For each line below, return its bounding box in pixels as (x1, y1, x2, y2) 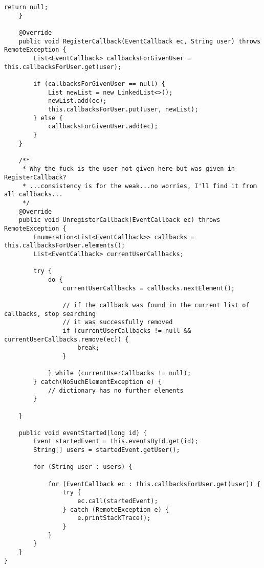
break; (77, 344, 100, 352)
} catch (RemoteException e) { (62, 506, 169, 513)
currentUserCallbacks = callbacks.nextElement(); (62, 284, 235, 292)
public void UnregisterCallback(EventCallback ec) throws (18, 216, 221, 224)
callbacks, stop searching (4, 310, 96, 317)
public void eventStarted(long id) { (18, 429, 147, 437)
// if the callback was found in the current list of (62, 301, 250, 309)
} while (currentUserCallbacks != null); (48, 370, 191, 377)
